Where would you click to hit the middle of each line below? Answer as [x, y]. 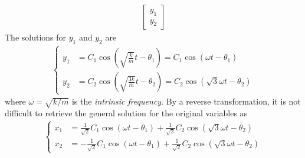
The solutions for [36, 37]
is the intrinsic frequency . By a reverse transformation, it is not [186, 101]
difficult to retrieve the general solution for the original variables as [126, 113]
